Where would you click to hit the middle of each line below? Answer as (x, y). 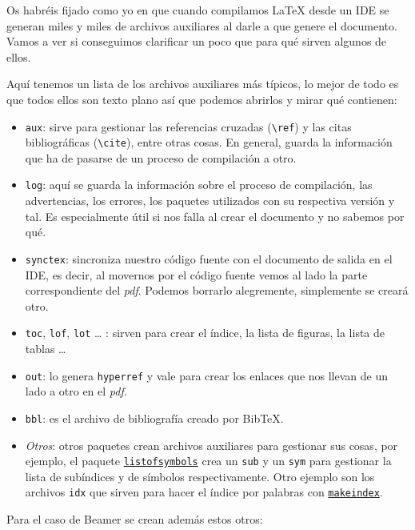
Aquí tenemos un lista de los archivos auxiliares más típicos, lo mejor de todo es (203, 84)
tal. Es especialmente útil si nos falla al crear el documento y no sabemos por (215, 216)
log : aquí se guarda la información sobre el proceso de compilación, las (199, 185)
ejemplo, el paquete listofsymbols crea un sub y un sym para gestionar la (208, 461)
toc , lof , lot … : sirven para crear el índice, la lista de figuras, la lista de (205, 333)
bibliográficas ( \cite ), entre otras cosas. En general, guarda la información (209, 142)
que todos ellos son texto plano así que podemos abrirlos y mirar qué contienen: (202, 99)
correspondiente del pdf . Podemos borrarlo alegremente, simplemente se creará (217, 290)
